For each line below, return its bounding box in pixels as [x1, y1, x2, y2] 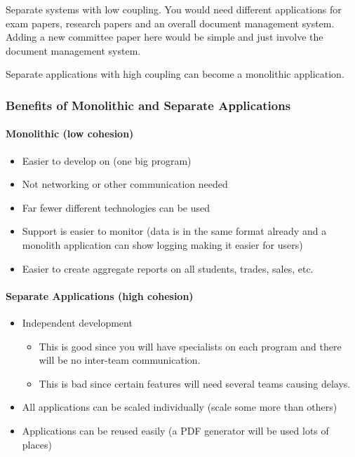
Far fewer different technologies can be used [22, 200, 210, 214]
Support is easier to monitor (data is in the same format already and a [22, 224, 327, 238]
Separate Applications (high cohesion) [6, 288, 194, 303]
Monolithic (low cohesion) [6, 126, 134, 141]
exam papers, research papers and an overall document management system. [6, 15, 335, 30]
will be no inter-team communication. [39, 353, 201, 367]
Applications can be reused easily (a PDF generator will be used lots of [22, 423, 329, 437]
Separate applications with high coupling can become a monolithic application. [6, 67, 344, 81]
